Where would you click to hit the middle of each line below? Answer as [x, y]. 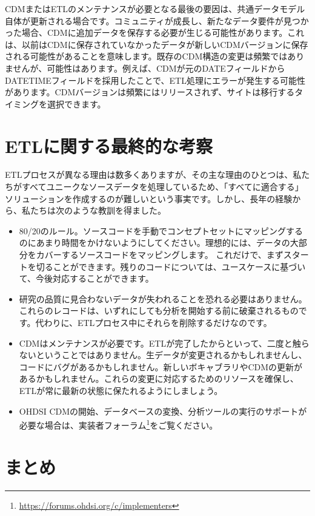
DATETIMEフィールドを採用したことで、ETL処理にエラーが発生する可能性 [155, 80]
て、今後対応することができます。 [86, 278]
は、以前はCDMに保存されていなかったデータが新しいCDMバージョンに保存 [157, 44]
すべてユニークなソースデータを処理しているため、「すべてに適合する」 [162, 187]
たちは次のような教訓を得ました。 [98, 210]
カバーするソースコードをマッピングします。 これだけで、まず [160, 255]
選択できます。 [76, 104]
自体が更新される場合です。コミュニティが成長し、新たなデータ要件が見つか [157, 20]
